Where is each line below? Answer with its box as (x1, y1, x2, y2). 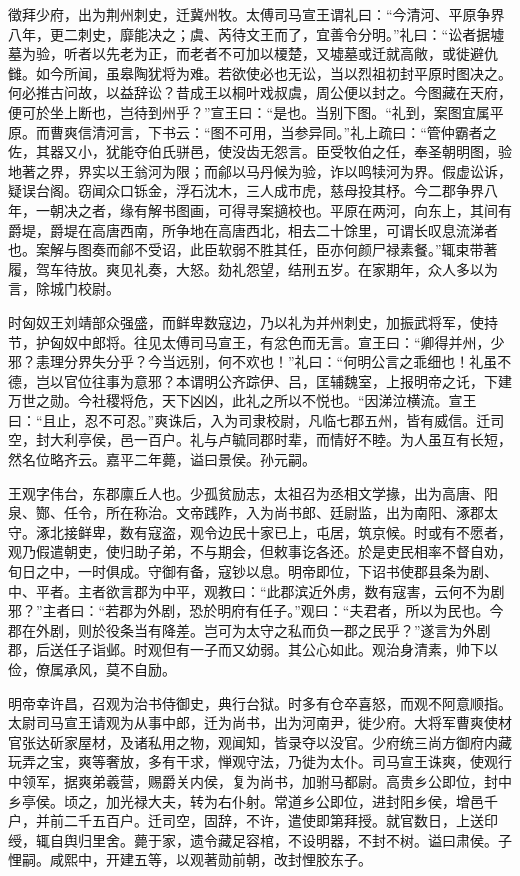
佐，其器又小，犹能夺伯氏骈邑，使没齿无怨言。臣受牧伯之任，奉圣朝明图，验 (8, 141, 512, 162)
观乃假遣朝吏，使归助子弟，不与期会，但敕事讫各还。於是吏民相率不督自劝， (8, 541, 512, 562)
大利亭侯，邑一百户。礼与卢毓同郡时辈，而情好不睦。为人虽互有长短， (49, 429, 512, 450)
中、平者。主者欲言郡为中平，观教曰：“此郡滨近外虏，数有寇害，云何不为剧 (8, 580, 505, 601)
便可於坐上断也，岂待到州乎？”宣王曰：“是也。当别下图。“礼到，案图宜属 (8, 101, 490, 122)
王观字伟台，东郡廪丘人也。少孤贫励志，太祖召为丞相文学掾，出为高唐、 (8, 482, 484, 503)
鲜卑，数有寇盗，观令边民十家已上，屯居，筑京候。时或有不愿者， (77, 521, 512, 542)
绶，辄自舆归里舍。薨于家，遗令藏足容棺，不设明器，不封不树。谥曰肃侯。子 (8, 829, 512, 850)
